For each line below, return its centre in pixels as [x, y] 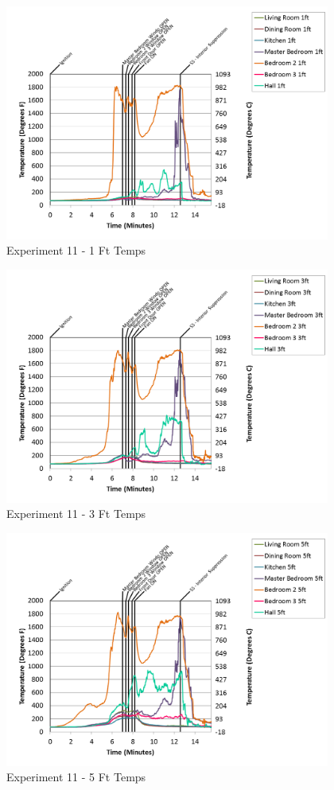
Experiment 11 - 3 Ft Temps [76, 514]
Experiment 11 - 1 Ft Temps [76, 250]
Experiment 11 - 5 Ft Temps [76, 777]
